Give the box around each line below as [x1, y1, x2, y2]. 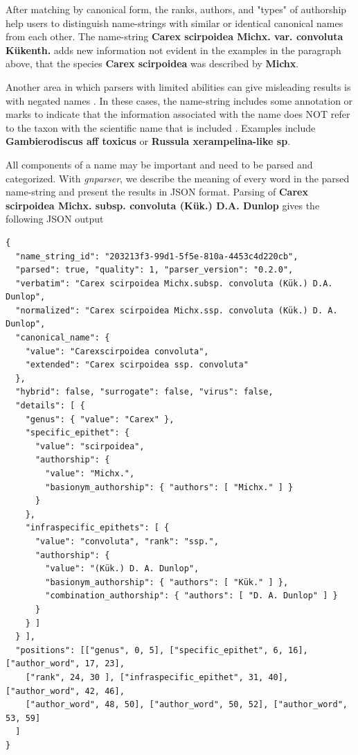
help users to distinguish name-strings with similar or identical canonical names [6, 15, 343, 30]
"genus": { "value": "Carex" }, [25, 414, 174, 424]
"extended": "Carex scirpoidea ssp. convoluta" [25, 360, 249, 370]
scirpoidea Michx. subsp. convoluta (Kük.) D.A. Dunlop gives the [6, 198, 320, 212]
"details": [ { [15, 401, 85, 411]
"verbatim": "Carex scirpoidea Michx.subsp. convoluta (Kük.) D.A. [15, 278, 333, 288]
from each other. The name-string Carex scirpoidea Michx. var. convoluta [6, 29, 343, 44]
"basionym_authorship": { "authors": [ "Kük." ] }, [45, 577, 289, 587]
